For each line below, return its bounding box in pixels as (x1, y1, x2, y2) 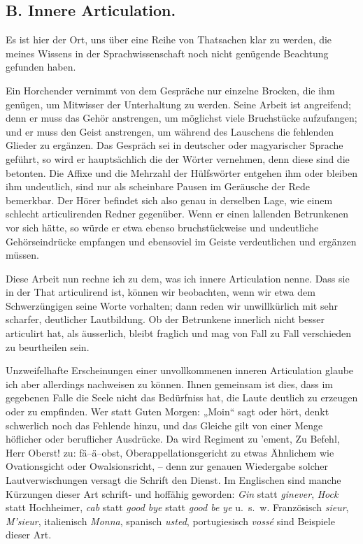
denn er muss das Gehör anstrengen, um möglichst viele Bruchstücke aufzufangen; (6, 110, 357, 125)
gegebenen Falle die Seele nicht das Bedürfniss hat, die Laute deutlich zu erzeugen (6, 390, 358, 405)
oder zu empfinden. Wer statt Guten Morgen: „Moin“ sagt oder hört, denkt (6, 404, 329, 419)
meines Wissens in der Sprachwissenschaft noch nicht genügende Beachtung (6, 45, 329, 60)
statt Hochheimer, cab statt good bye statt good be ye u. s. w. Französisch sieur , (6, 500, 349, 515)
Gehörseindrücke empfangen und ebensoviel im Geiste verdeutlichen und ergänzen (6, 234, 357, 248)
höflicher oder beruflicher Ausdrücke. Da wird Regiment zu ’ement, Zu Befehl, (6, 431, 340, 446)
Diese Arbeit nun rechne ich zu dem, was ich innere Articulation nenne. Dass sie (6, 271, 350, 285)
